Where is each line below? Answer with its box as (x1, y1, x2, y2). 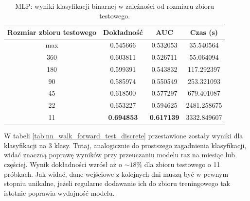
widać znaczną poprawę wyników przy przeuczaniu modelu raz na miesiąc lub (4, 150, 235, 160)
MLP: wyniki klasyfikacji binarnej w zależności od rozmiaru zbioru (15, 1, 214, 11)
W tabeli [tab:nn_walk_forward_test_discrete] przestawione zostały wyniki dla (4, 131, 243, 141)
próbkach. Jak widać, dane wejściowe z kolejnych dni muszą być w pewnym (4, 168, 229, 179)
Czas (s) (190, 27, 218, 37)
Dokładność (103, 27, 143, 37)
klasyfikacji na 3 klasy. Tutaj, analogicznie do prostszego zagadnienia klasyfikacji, (4, 140, 247, 150)
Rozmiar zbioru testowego (7, 27, 97, 37)
